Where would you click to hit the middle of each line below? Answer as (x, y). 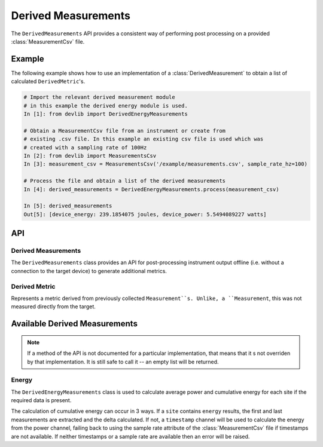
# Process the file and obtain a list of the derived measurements (125, 181)
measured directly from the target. (53, 307)
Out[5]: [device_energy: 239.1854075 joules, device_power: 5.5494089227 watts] (145, 214)
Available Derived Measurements (74, 324)
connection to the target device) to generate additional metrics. (89, 271)
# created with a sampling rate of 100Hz (85, 147)
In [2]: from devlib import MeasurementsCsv (90, 156)
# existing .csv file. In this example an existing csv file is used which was (144, 139)
